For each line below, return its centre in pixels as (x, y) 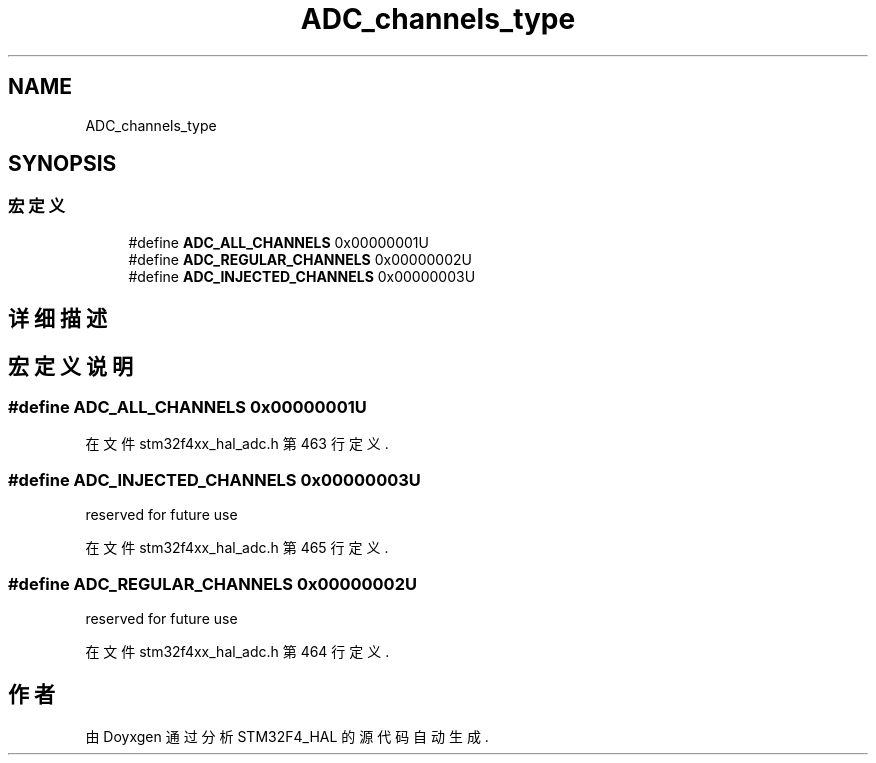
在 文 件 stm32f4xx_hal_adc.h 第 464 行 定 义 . (237, 651)
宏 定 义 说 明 (70, 366)
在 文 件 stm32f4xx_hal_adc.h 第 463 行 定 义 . (237, 444)
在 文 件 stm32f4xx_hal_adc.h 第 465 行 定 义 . (237, 548)
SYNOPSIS (62, 164)
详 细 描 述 (57, 319)
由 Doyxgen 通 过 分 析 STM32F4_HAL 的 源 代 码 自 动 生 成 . (287, 736)
